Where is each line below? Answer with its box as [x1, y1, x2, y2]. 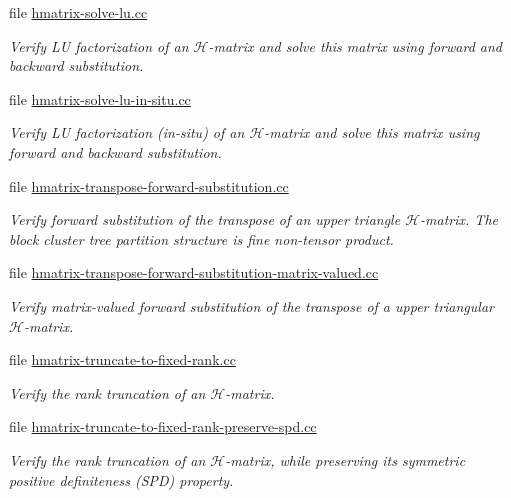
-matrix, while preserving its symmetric [225, 449, 466, 470]
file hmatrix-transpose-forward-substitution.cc [9, 175, 289, 196]
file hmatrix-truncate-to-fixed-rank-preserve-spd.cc [9, 416, 317, 437]
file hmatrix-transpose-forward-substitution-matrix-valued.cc [9, 262, 379, 283]
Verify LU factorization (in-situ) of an [9, 122, 245, 143]
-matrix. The [420, 209, 498, 230]
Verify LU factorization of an [9, 35, 189, 56]
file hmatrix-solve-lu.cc [9, 2, 148, 22]
